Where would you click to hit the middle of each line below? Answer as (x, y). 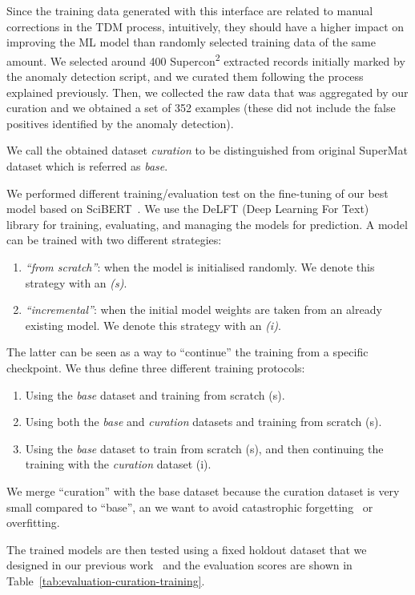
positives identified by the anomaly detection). (120, 123)
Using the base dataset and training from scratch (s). (155, 394)
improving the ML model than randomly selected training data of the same (191, 42)
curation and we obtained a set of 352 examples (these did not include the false (201, 108)
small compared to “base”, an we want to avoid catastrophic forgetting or (190, 507)
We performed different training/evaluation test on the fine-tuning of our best (197, 193)
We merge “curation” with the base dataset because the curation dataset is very (203, 490)
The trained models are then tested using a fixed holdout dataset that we (187, 549)
